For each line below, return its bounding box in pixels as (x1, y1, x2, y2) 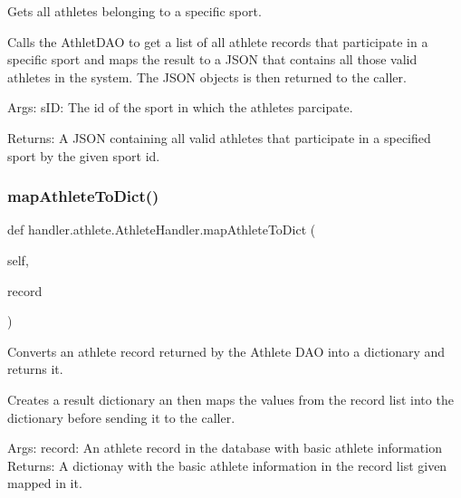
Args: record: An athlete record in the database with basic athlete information (7, 438, 442, 457)
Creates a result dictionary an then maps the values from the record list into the (7, 389, 454, 408)
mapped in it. (7, 474, 82, 493)
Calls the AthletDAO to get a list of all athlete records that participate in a (7, 32, 428, 51)
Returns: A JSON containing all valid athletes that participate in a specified (7, 128, 431, 147)
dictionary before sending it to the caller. (7, 407, 235, 426)
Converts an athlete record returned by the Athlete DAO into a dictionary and (7, 341, 446, 360)
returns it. (7, 359, 63, 378)
